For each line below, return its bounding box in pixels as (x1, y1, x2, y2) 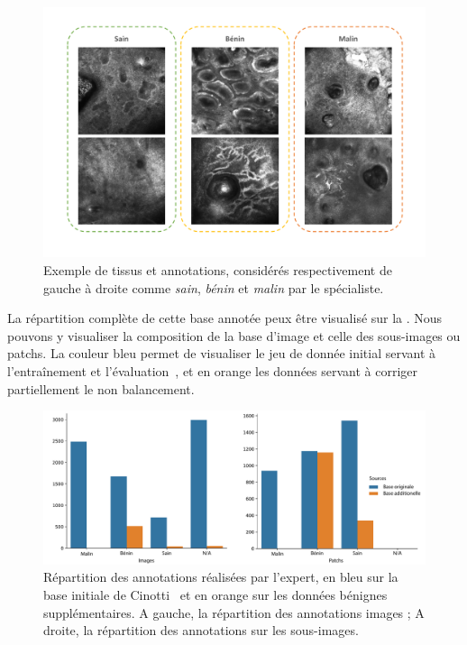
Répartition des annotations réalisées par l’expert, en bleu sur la (43, 567, 398, 586)
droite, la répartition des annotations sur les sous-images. (43, 621, 359, 640)
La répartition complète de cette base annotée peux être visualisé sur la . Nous (7, 309, 443, 327)
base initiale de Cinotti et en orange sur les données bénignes (43, 585, 388, 604)
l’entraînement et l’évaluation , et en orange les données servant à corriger (7, 361, 418, 380)
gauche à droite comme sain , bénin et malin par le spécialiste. (43, 278, 384, 297)
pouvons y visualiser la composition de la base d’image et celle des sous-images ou (7, 326, 461, 345)
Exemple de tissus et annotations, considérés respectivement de (43, 261, 392, 280)
